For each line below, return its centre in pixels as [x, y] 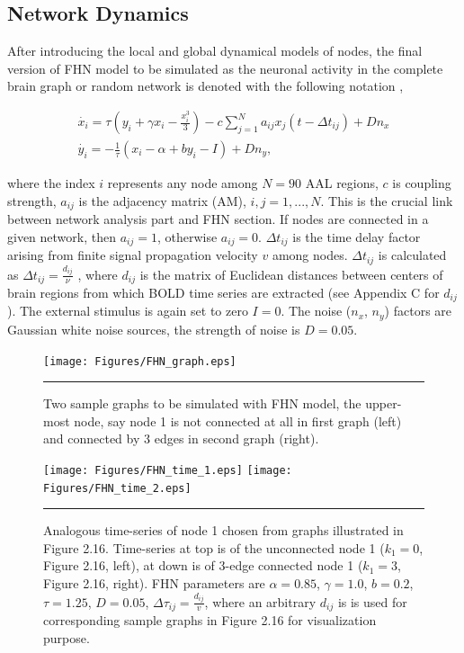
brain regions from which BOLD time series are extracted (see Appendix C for [223, 292]
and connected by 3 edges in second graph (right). [181, 438]
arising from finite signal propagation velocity [133, 255]
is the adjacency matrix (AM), [162, 200]
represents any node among [183, 183]
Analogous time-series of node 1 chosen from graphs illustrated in [223, 530]
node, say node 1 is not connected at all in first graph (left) [238, 420]
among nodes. [310, 255]
